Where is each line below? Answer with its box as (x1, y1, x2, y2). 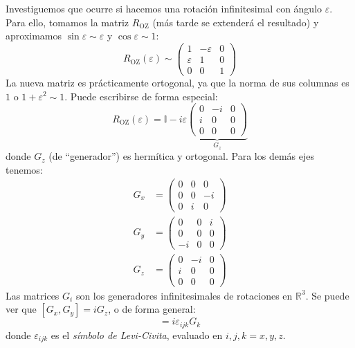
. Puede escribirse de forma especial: (64, 89, 218, 103)
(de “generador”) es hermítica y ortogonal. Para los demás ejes (48, 149, 314, 163)
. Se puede (305, 288, 349, 302)
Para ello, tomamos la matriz (6, 15, 129, 29)
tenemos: (6, 162, 43, 176)
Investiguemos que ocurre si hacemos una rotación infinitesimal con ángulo (6, 1, 322, 15)
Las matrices (6, 288, 60, 302)
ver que (6, 302, 37, 316)
